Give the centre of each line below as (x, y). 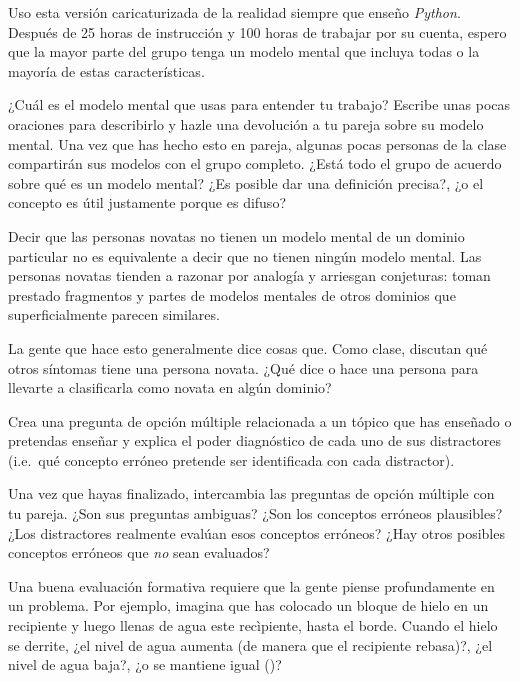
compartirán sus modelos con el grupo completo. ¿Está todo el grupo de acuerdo (255, 163)
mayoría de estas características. (106, 70)
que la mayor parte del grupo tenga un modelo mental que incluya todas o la (244, 51)
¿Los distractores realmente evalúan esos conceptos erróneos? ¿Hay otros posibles (256, 532)
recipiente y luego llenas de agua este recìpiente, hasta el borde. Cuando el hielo (253, 625)
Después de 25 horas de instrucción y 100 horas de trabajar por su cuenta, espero (257, 31)
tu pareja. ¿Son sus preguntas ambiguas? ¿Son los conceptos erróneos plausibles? (255, 513)
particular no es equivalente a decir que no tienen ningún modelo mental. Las (245, 255)
